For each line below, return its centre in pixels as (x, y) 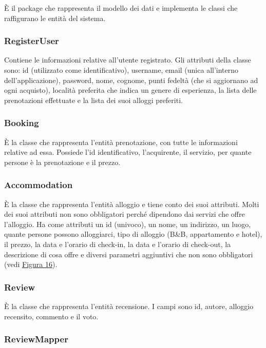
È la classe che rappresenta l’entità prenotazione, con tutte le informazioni (121, 142)
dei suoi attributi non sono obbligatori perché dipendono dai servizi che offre (125, 214)
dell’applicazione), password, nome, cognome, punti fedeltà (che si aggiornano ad (131, 80)
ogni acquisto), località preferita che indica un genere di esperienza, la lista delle (130, 90)
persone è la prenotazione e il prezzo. (62, 162)
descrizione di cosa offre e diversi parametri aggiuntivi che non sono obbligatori (129, 254)
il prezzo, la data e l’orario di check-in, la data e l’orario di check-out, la (118, 244)
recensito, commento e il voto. (51, 316)
